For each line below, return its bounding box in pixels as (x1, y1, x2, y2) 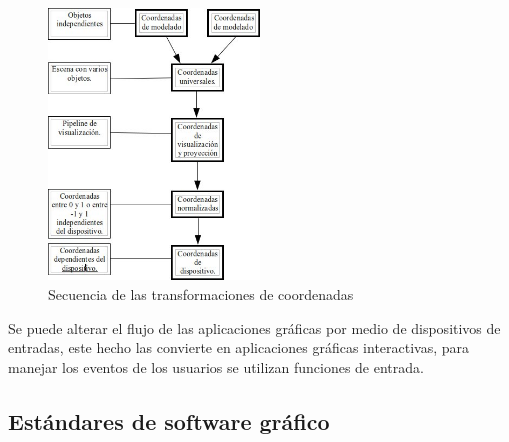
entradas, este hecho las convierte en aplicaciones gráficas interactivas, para (8, 337, 470, 358)
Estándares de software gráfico (8, 405, 330, 436)
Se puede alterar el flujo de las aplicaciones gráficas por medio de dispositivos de (8, 317, 501, 338)
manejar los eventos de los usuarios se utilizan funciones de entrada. (8, 356, 424, 377)
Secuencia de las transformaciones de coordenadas (48, 284, 354, 304)
